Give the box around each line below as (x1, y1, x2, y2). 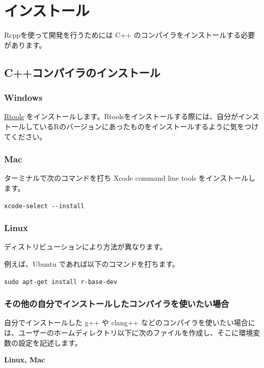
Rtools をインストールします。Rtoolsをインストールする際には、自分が (4, 111, 239, 122)
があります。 (4, 39, 46, 50)
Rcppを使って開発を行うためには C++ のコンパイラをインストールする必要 (4, 30, 255, 40)
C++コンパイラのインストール (4, 64, 161, 80)
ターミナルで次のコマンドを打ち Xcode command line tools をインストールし (4, 173, 256, 183)
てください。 (4, 131, 47, 141)
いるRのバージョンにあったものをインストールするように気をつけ (39, 121, 259, 131)
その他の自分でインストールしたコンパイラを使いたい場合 (4, 297, 229, 310)
